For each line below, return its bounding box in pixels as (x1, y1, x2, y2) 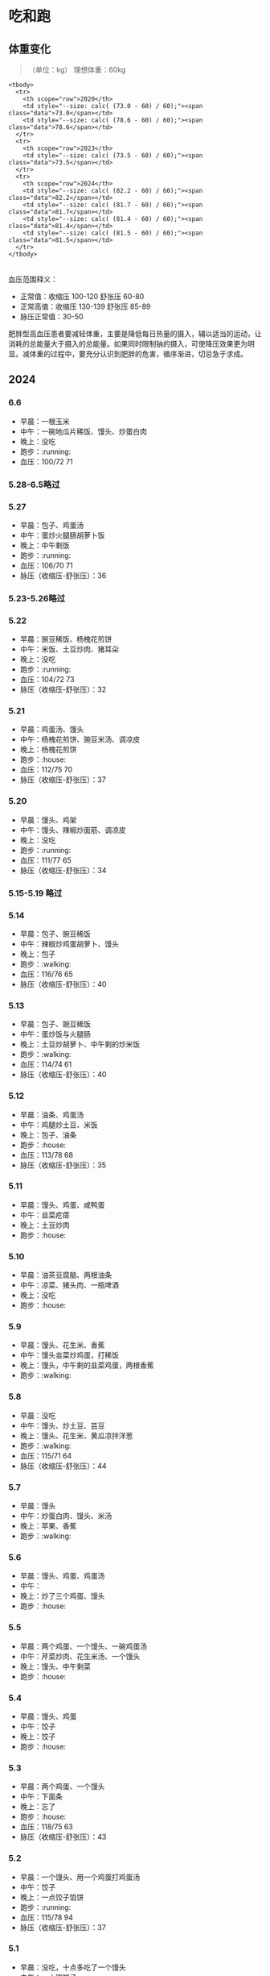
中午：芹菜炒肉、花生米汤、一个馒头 (19, 1651, 141, 1661)
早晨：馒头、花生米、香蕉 (19, 1340, 105, 1350)
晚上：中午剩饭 (19, 540, 70, 550)
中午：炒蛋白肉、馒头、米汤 (19, 1511, 112, 1520)
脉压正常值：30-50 (19, 312, 84, 321)
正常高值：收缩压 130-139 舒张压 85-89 (19, 302, 151, 311)
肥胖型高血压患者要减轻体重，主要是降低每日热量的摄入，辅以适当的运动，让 (8, 329, 262, 339)
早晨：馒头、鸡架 (19, 815, 77, 825)
